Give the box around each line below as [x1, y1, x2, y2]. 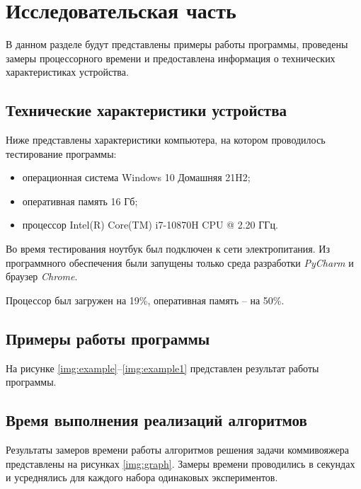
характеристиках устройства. [6, 64, 129, 79]
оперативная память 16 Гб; [22, 193, 138, 208]
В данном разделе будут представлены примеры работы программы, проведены [6, 37, 348, 52]
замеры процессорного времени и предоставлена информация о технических [6, 50, 336, 65]
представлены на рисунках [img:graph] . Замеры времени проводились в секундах [6, 456, 355, 471]
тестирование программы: [6, 146, 117, 161]
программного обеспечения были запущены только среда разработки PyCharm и [6, 255, 354, 270]
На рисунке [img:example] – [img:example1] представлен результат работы [6, 360, 319, 375]
